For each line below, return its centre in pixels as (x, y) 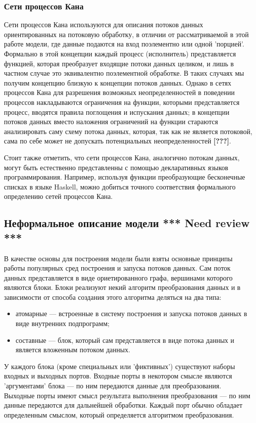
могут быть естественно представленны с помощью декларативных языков (116, 167)
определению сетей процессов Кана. (58, 196)
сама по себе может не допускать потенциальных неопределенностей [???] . (118, 141)
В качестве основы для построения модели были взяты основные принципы (118, 258)
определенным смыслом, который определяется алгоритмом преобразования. (119, 414)
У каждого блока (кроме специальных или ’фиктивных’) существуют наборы (120, 366)
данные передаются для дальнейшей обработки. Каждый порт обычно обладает (123, 405)
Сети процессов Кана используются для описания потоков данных (104, 24)
